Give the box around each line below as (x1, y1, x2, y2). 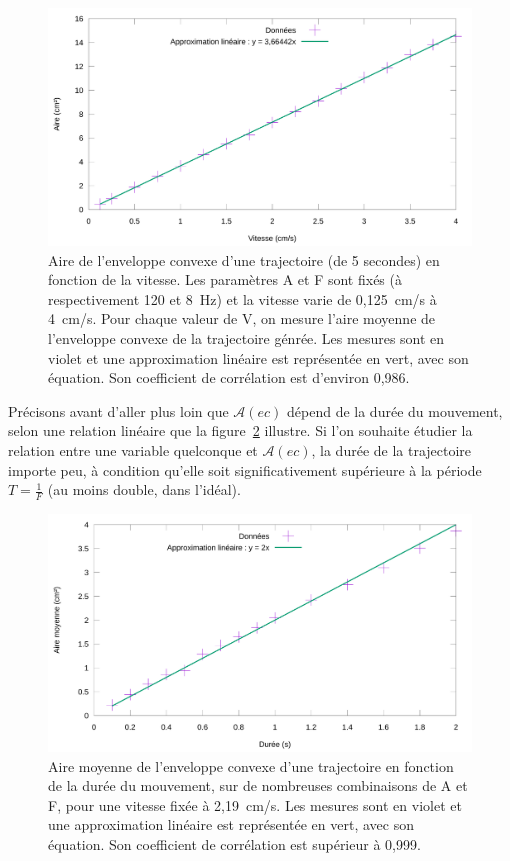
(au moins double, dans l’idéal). (47, 479, 241, 500)
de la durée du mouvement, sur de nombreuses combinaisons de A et (48, 775, 468, 796)
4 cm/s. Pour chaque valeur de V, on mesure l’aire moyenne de (48, 308, 436, 329)
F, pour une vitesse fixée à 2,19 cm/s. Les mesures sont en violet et (48, 794, 462, 815)
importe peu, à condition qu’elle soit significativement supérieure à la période (8, 459, 482, 480)
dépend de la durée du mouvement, (287, 400, 503, 421)
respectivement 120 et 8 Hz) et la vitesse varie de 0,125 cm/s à (48, 288, 437, 309)
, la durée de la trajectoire (311, 440, 472, 461)
